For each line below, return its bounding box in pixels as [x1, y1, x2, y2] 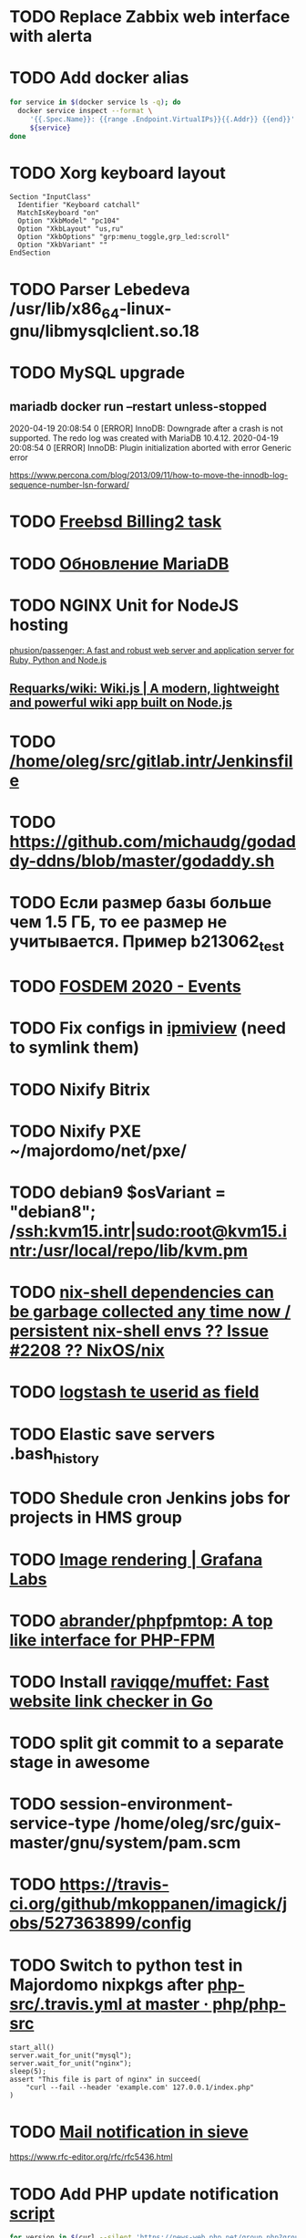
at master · [126, 1993, 209, 2014]
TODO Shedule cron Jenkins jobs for [9, 1488, 291, 1509]
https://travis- [58, 1874, 170, 1895]
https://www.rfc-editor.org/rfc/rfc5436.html [9, 2151, 173, 2162]
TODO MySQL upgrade [9, 362, 185, 383]
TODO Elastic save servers [9, 1424, 216, 1444]
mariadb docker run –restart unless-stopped [9, 399, 267, 414]
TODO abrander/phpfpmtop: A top [9, 1610, 273, 1631]
